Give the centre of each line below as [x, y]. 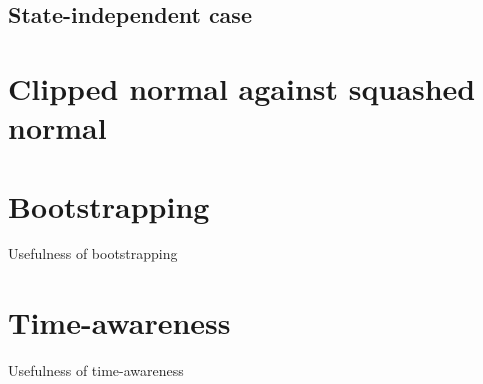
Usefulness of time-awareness [96, 370]
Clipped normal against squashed [242, 87]
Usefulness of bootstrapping [93, 253]
